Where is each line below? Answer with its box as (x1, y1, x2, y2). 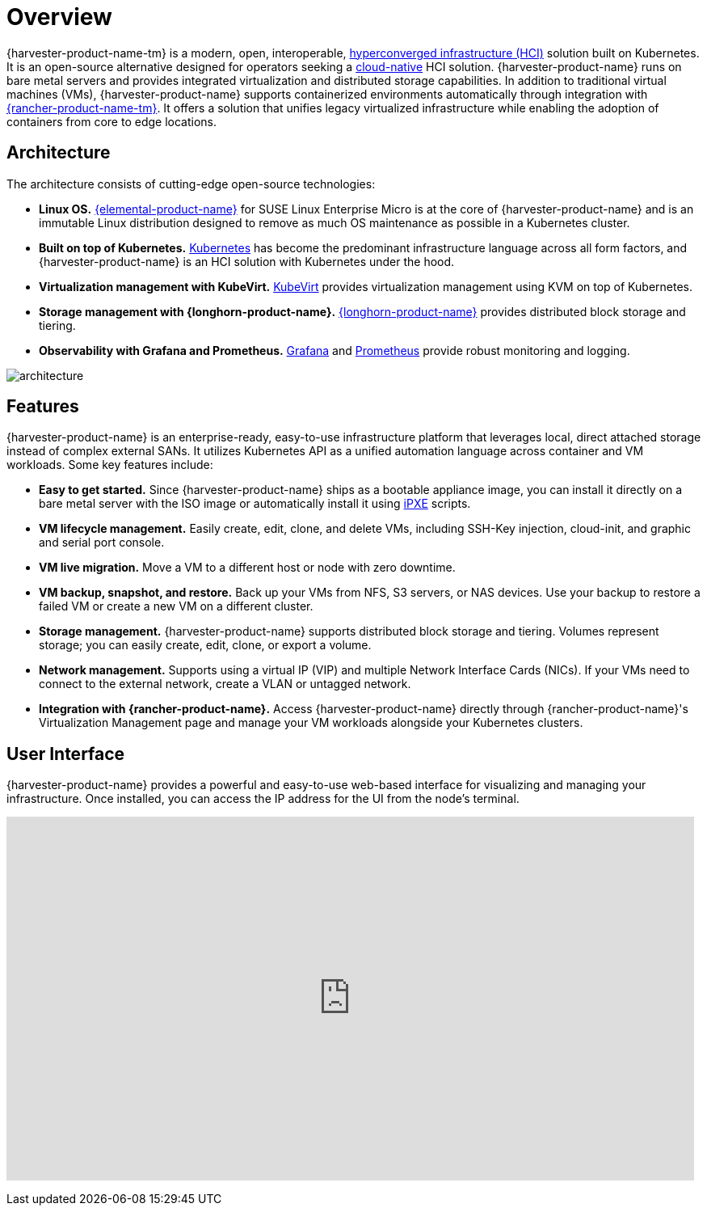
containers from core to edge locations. (6, 114, 217, 129)
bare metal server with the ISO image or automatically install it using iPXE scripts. (39, 496, 471, 511)
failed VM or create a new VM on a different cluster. (39, 599, 314, 614)
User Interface (6, 743, 125, 764)
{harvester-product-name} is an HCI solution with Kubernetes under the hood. (39, 254, 455, 268)
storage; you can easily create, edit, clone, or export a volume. (39, 638, 372, 652)
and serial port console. (39, 535, 165, 550)
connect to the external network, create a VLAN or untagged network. (39, 677, 411, 691)
